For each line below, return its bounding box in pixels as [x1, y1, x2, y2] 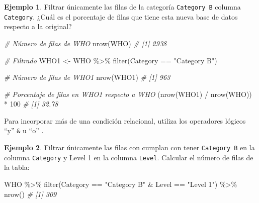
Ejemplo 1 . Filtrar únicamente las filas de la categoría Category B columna [4, 2, 241, 12]
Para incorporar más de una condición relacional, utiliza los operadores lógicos [4, 115, 246, 126]
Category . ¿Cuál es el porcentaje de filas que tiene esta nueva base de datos [4, 11, 238, 22]
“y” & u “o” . [4, 125, 44, 136]
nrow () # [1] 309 [4, 188, 57, 199]
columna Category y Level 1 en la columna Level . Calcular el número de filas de [4, 152, 253, 162]
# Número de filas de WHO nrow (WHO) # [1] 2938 [4, 38, 167, 48]
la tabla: [4, 162, 30, 172]
